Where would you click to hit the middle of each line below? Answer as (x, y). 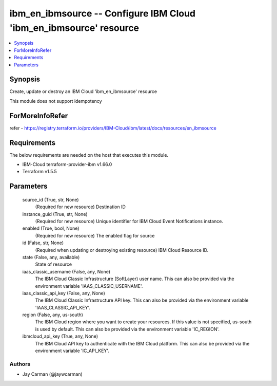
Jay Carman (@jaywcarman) (53, 374)
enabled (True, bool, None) (51, 228)
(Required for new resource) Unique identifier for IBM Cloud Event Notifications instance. (129, 221)
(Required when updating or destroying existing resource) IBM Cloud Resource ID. (122, 250)
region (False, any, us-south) (53, 315)
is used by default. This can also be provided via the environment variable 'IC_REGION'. (127, 329)
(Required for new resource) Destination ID (80, 207)
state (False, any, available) (51, 257)
